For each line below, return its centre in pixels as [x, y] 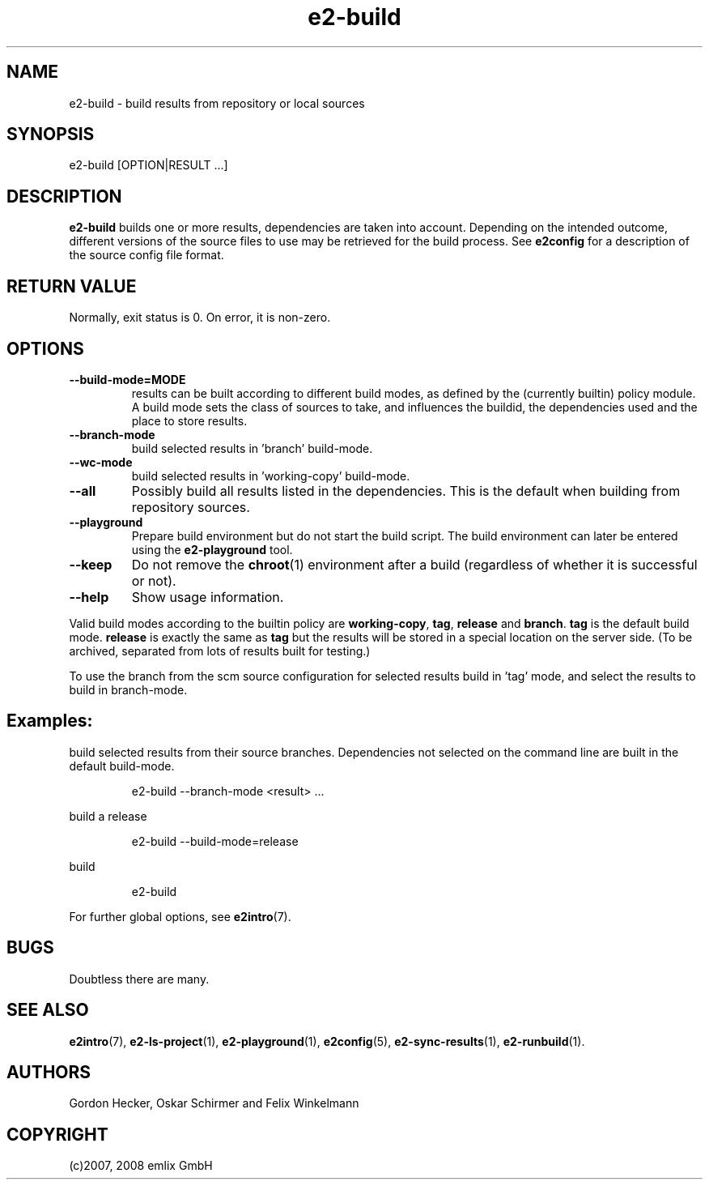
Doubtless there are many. [139, 979]
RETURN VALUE [72, 286]
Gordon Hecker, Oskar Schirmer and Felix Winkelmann [214, 1103]
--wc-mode [101, 462]
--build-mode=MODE [127, 379]
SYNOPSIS [51, 134]
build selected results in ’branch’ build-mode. [252, 448]
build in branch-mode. [128, 689]
